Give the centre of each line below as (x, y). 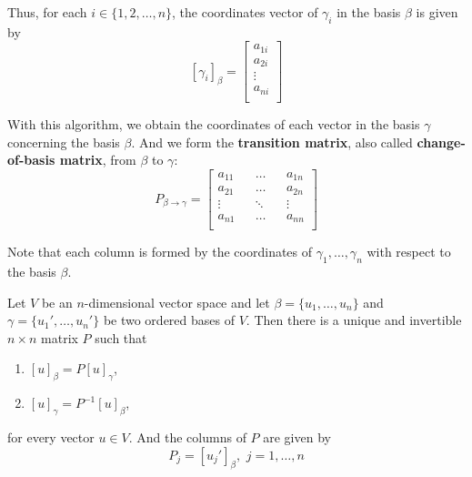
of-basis (31, 160)
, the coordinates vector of (245, 12)
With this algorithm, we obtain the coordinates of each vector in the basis (214, 123)
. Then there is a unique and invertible (354, 320)
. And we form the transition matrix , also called (272, 142)
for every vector (51, 437)
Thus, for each (47, 12)
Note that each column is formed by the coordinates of (160, 252)
